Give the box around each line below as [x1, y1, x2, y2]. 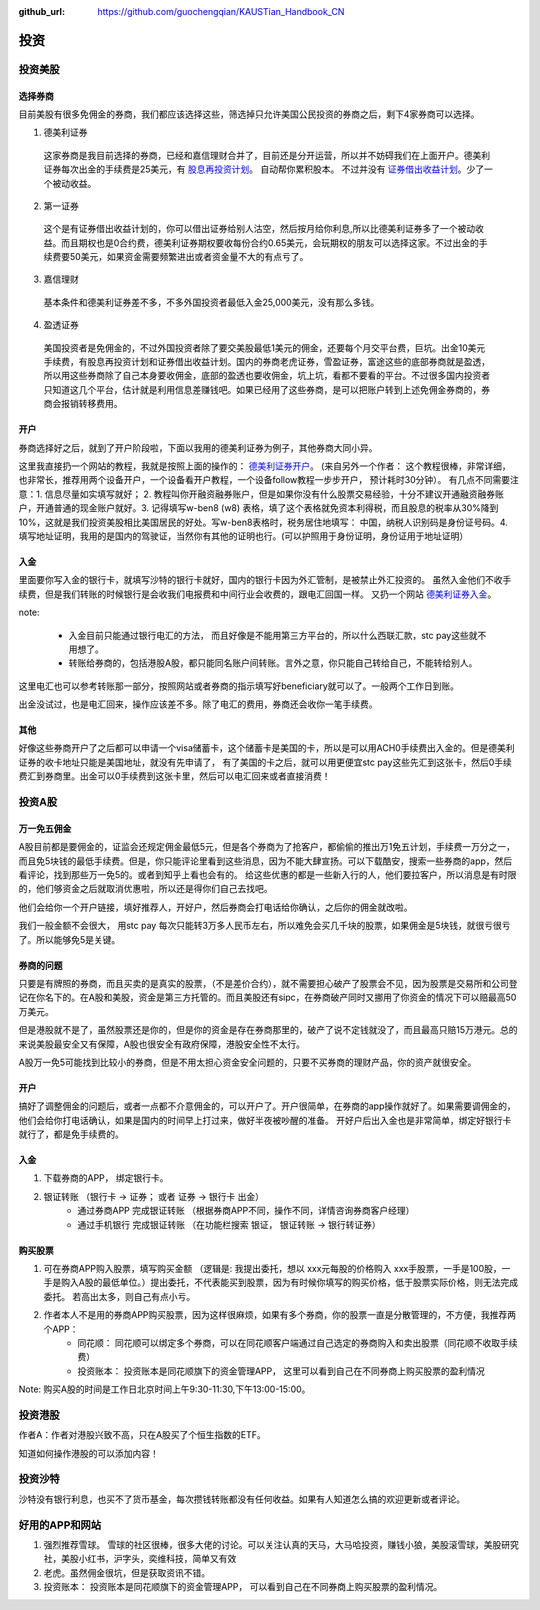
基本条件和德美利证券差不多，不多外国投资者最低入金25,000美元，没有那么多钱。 [43, 296, 380, 308]
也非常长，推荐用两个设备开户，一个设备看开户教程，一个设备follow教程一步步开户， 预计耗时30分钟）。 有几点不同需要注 [18, 474, 519, 486]
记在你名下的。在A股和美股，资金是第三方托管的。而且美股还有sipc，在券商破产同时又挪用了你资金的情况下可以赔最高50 [18, 991, 517, 1004]
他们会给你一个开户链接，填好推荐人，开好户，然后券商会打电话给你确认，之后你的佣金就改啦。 [18, 901, 413, 913]
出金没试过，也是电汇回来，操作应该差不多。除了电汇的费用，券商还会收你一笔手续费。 [18, 698, 378, 710]
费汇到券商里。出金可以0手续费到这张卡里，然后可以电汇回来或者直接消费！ [18, 770, 331, 782]
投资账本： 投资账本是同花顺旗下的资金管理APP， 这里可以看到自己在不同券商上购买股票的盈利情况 [77, 1365, 485, 1377]
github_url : [18, 6, 65, 17]
